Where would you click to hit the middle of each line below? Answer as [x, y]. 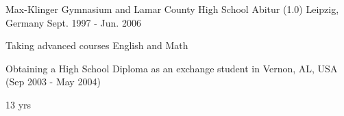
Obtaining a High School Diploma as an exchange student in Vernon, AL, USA [172, 68]
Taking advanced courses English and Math [97, 45]
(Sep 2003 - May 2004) [53, 82]
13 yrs [19, 104]
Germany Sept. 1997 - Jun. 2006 [73, 22]
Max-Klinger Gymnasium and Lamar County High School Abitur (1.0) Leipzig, [172, 9]
